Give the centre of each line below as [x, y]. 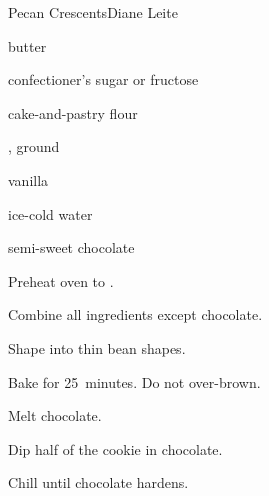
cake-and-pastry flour [73, 112]
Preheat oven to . [61, 280]
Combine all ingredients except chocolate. [135, 314]
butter [27, 45]
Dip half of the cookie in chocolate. [115, 448]
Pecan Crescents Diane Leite [93, 12]
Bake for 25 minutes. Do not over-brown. [134, 381]
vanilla [28, 179]
